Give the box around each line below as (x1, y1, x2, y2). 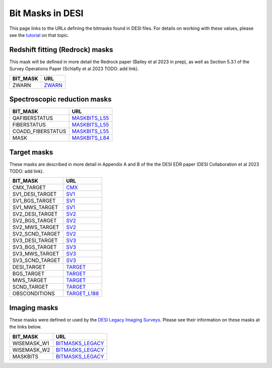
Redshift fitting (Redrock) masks (9, 45, 113, 54)
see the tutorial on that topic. (9, 32, 69, 38)
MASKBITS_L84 (72, 134, 110, 141)
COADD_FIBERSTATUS (12, 128, 66, 135)
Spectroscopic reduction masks (9, 95, 112, 103)
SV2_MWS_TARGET (12, 224, 59, 231)
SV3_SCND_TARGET (12, 257, 60, 264)
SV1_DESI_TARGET (12, 191, 57, 198)
